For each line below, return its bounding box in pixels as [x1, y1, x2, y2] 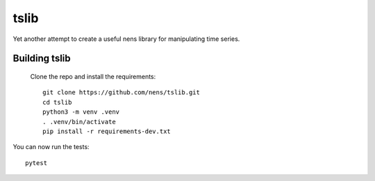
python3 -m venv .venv [42, 108, 120, 116]
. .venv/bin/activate [42, 118, 116, 126]
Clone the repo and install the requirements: [30, 72, 156, 80]
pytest [25, 159, 48, 166]
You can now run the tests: [12, 143, 90, 151]
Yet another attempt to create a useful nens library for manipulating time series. [12, 35, 240, 43]
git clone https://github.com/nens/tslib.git [42, 89, 201, 96]
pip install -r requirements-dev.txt [42, 127, 172, 135]
